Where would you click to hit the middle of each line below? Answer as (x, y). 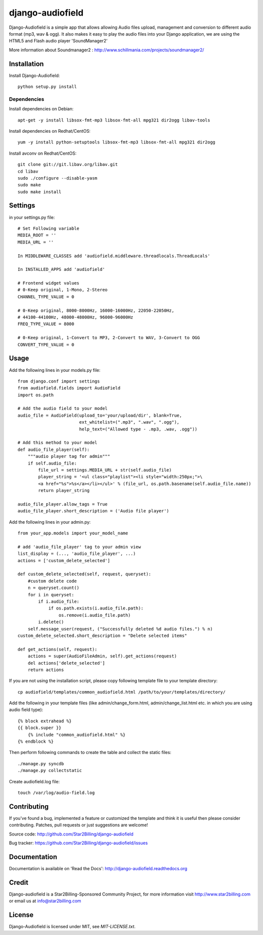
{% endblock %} (36, 742)
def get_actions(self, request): (57, 649)
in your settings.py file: (32, 217)
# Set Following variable (49, 228)
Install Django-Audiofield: (35, 75)
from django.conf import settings (59, 381)
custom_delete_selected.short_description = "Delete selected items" (103, 635)
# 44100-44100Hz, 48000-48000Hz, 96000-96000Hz (75, 317)
